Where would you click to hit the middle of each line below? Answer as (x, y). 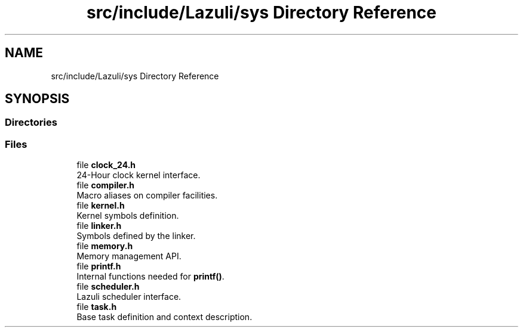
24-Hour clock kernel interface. (139, 175)
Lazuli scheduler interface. (129, 297)
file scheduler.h (108, 287)
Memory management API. (129, 256)
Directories (31, 122)
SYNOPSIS (37, 99)
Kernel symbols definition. (128, 216)
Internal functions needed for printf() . (150, 277)
